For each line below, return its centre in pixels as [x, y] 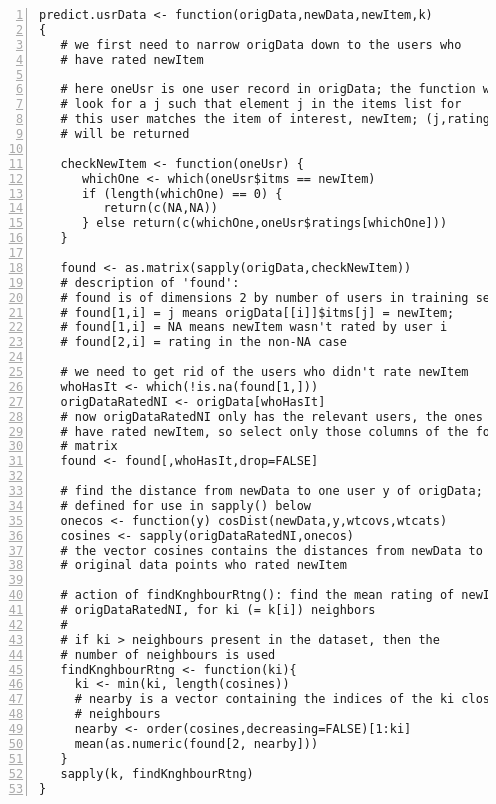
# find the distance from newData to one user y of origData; [271, 491]
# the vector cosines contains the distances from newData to [271, 550]
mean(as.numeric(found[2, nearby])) [196, 743]
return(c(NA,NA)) [160, 208]
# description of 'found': [150, 282]
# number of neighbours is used [168, 654]
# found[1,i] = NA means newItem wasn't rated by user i [254, 327]
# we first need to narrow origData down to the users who [261, 44]
